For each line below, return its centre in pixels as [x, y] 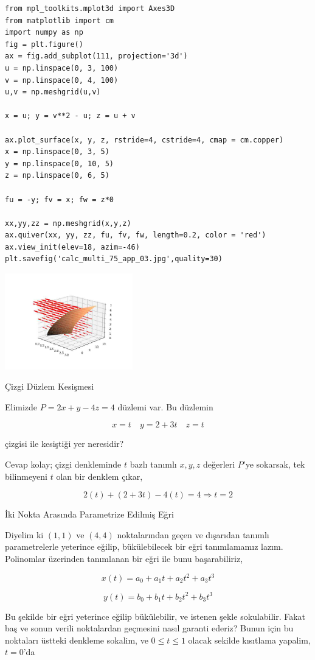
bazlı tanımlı [153, 464]
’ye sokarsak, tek [274, 464]
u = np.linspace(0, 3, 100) [62, 68]
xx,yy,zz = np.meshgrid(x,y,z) [68, 223]
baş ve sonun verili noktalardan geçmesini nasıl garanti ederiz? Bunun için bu [149, 628]
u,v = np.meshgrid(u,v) [53, 92]
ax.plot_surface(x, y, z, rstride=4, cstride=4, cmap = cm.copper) [144, 140]
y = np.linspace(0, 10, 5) [59, 163]
